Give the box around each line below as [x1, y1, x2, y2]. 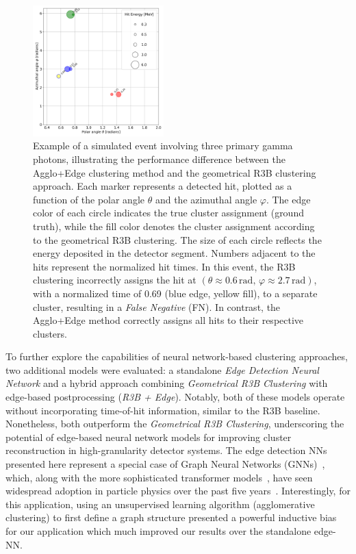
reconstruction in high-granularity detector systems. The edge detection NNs [5, 443, 327, 457]
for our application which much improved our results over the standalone [5, 524, 311, 538]
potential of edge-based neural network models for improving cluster [5, 429, 292, 444]
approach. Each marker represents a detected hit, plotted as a [33, 179, 292, 193]
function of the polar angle [33, 192, 145, 206]
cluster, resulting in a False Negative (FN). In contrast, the [33, 299, 281, 314]
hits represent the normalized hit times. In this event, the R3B [33, 259, 296, 273]
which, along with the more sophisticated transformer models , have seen [5, 470, 313, 484]
